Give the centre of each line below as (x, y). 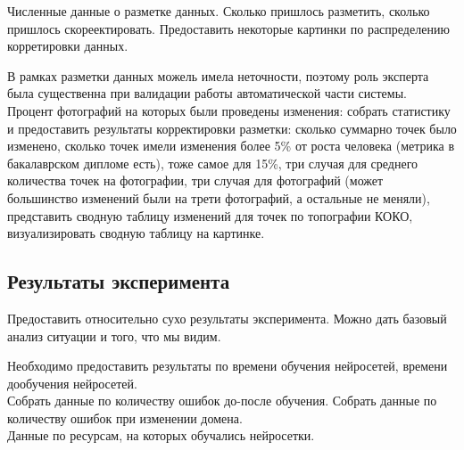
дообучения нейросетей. (72, 383)
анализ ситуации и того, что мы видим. (114, 335)
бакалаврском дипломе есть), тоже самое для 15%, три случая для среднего (213, 163)
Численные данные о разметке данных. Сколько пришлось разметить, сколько (219, 11)
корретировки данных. (68, 46)
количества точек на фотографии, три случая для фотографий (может (195, 180)
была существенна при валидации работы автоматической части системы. (207, 93)
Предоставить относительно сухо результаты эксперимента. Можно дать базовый (227, 318)
